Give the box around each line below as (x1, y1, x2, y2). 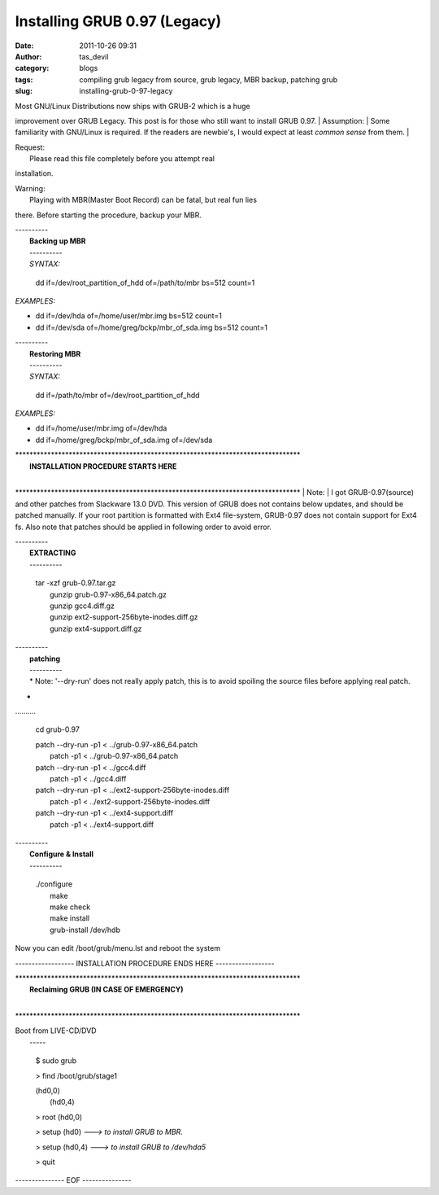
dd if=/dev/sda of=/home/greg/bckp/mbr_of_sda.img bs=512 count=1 (35, 322, 268, 332)
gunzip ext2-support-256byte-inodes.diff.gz (50, 612, 198, 622)
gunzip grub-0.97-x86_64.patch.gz (50, 589, 167, 599)
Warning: (15, 183, 46, 193)
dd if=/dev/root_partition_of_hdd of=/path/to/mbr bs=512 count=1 (35, 278, 255, 287)
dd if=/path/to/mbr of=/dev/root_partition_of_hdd (35, 390, 200, 400)
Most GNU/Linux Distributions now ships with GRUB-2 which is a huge (15, 101, 251, 111)
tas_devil (79, 51, 109, 61)
